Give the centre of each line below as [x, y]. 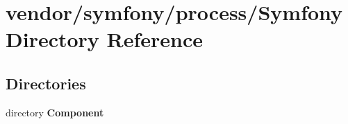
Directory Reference [105, 39]
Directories [46, 83]
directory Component [55, 112]
